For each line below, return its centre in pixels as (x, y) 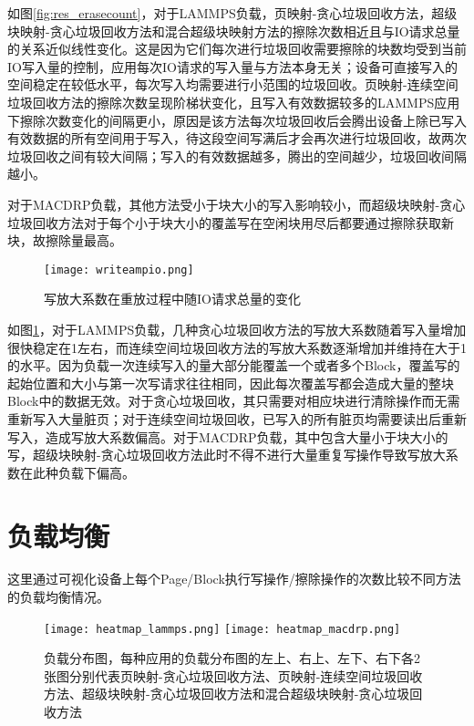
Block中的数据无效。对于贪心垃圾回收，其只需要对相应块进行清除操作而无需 (234, 401)
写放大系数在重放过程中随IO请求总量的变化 (172, 299)
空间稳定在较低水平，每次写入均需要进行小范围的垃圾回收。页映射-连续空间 (233, 84)
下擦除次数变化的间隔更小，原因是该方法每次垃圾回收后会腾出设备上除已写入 (237, 120)
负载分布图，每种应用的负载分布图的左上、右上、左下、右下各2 (232, 658)
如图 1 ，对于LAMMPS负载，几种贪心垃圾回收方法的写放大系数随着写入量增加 (237, 329)
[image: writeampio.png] (119, 270)
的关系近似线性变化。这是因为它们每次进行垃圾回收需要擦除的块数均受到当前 (237, 49)
